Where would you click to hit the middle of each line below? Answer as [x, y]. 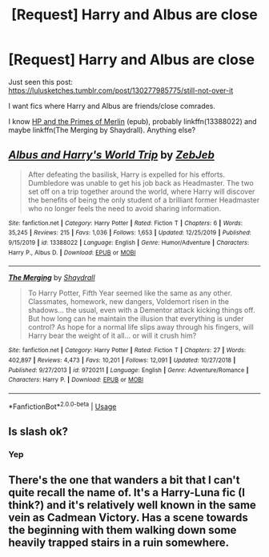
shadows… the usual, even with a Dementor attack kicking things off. [141, 311]
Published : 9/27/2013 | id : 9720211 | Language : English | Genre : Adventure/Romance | [128, 370]
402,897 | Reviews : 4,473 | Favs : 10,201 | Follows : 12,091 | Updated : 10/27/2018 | [122, 361]
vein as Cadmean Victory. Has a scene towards [128, 518]
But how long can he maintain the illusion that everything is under [136, 319]
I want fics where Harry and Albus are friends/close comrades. [112, 106]
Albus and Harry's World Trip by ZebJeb [111, 155]
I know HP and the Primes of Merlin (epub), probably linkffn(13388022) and [133, 121]
